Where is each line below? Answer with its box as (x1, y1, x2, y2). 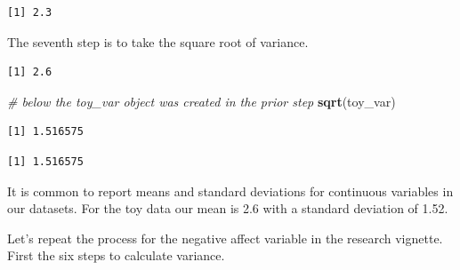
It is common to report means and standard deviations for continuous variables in (7, 181, 454, 200)
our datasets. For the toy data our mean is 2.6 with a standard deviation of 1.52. (7, 199, 448, 218)
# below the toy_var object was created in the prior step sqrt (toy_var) (7, 91, 396, 110)
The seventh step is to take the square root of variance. (7, 32, 309, 51)
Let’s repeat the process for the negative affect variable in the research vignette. (7, 228, 443, 247)
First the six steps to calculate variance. (7, 246, 225, 265)
